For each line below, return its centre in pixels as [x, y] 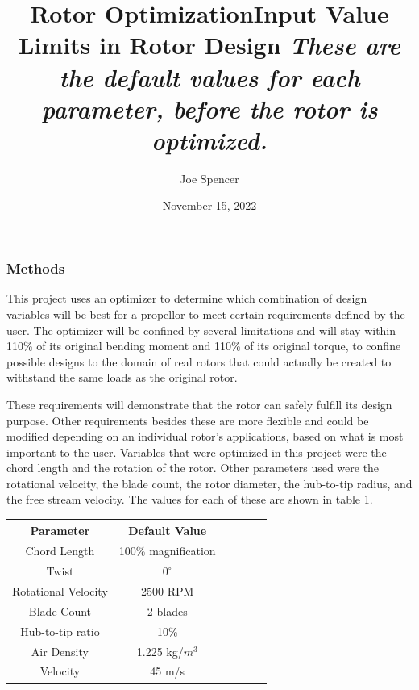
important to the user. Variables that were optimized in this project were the [197, 452]
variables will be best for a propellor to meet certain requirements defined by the [206, 314]
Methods [36, 268]
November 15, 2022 [209, 205]
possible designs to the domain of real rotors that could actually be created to [199, 361]
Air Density [60, 651]
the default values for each [209, 77]
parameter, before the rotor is [209, 108]
